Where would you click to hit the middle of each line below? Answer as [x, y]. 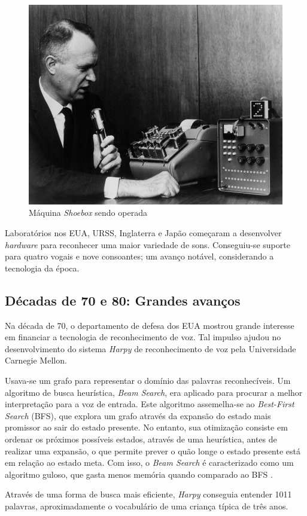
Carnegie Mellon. [36, 360]
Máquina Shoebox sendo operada [88, 213]
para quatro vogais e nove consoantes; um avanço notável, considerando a [139, 256]
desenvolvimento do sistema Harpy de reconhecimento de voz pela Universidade [151, 348]
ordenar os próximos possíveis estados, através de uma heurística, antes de [141, 439]
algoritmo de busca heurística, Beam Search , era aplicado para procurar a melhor [154, 392]
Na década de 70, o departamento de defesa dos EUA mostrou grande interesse [150, 325]
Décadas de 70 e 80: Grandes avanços [123, 300]
